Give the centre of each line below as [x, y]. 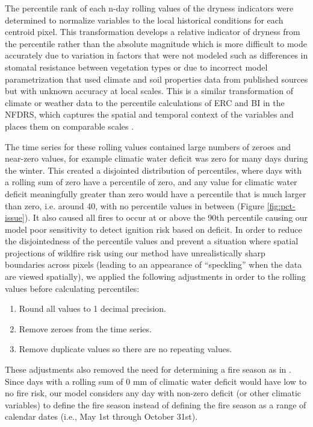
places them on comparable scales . [70, 126]
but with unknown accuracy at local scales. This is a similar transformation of [149, 91]
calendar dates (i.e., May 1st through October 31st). [101, 416]
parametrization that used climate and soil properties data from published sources [156, 79]
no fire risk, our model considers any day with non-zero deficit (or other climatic [153, 393]
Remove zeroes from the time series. [85, 328]
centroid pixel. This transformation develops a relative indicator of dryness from [153, 32]
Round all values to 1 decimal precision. [93, 308]
